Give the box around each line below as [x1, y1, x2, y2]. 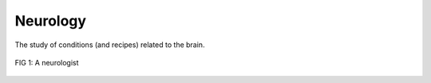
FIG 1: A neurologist [14, 57, 79, 67]
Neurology [14, 12, 87, 30]
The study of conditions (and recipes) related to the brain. [14, 40, 205, 49]
